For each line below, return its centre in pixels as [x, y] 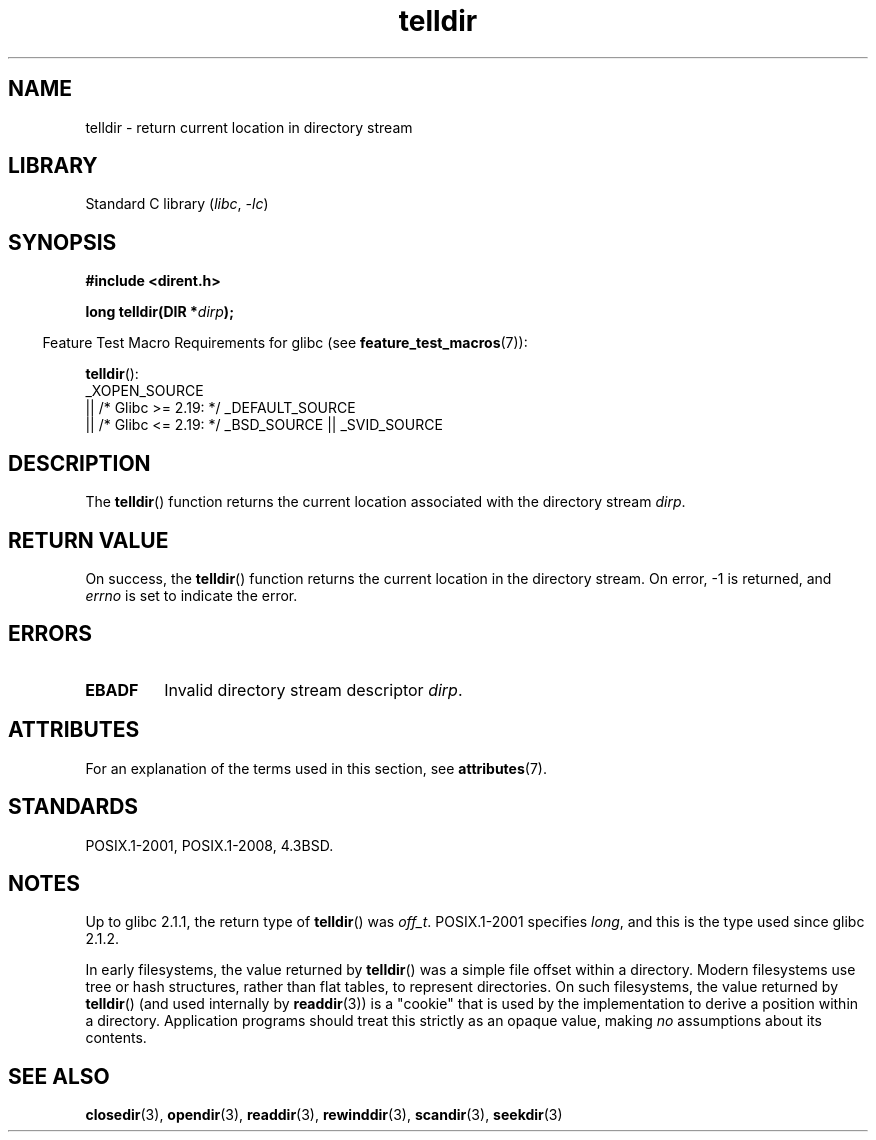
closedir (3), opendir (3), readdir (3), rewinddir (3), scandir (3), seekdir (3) [324, 1115]
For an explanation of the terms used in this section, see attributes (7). [316, 768]
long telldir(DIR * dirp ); [159, 312]
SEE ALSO [59, 1076]
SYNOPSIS [62, 242]
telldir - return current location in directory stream [249, 127]
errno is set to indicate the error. [191, 595]
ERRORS [50, 634]
